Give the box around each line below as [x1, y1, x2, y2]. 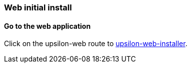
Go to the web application [4, 21, 91, 30]
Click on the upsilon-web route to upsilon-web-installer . [4, 39, 187, 48]
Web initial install [4, 2, 72, 12]
